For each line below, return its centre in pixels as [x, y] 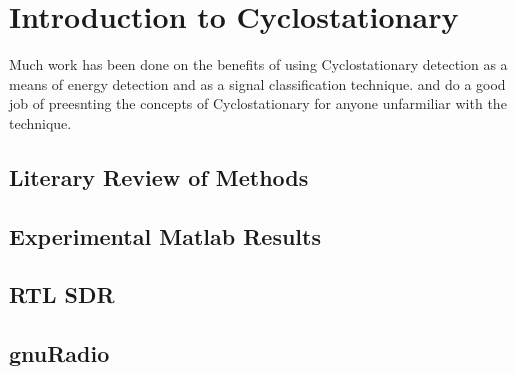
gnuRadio [59, 353]
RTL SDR [62, 294]
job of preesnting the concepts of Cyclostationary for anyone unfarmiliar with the [258, 103]
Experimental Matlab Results [165, 235]
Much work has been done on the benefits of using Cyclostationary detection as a [258, 64]
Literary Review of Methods [159, 176]
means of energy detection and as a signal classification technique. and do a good [257, 83]
